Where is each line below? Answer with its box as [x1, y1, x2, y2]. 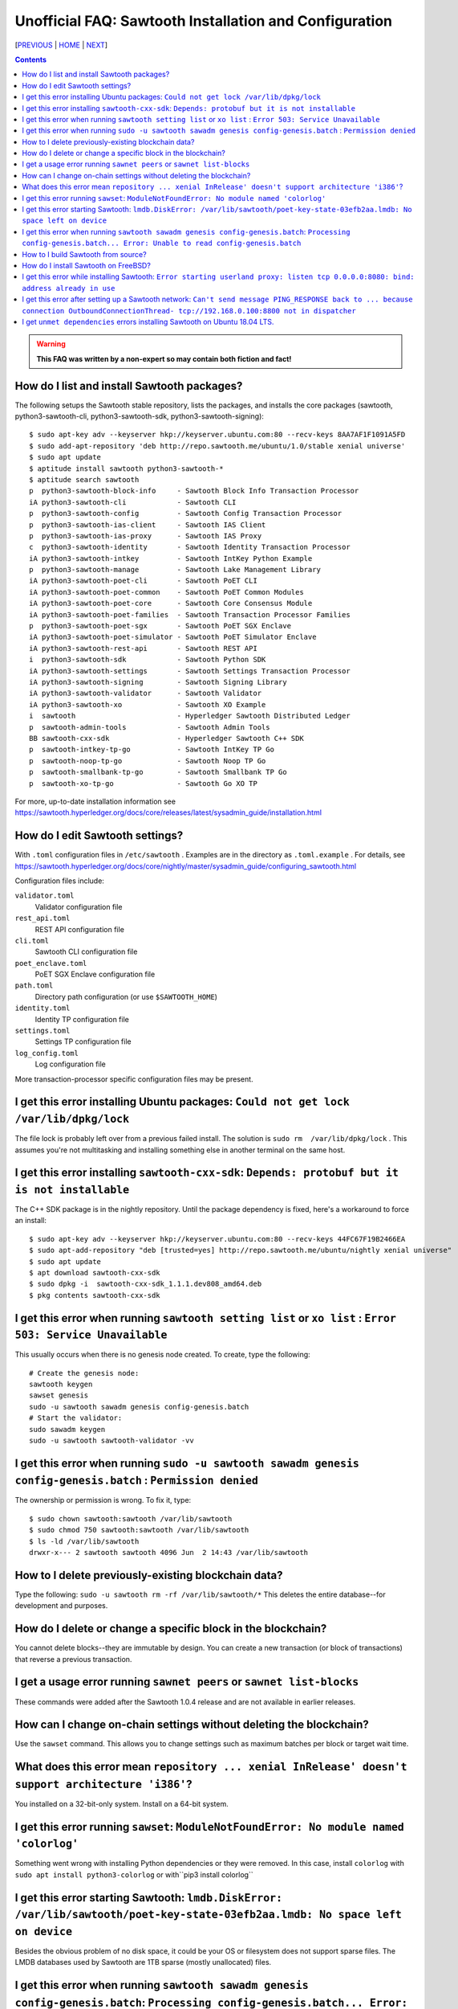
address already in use [22, 284, 116, 293]
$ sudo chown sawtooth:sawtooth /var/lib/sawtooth [29, 1514, 233, 1523]
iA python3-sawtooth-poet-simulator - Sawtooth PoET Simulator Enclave [29, 632, 317, 642]
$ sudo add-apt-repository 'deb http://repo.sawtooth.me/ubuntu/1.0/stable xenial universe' [29, 441, 406, 450]
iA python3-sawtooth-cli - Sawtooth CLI [29, 497, 237, 506]
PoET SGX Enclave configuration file [34, 969, 156, 980]
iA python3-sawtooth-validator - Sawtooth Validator [29, 689, 262, 698]
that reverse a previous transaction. [14, 1654, 132, 1663]
